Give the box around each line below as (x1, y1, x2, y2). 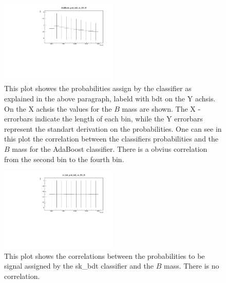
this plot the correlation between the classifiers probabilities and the (4, 133, 219, 144)
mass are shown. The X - (122, 103, 201, 114)
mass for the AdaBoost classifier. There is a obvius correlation (12, 143, 208, 154)
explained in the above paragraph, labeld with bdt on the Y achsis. (4, 93, 216, 104)
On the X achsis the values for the (4, 103, 112, 114)
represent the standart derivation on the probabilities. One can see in (4, 123, 222, 134)
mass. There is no (163, 260, 219, 271)
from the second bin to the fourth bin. (4, 153, 124, 164)
